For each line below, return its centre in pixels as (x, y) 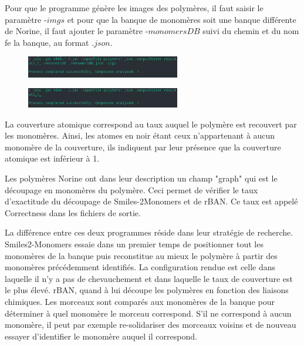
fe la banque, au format (47, 42)
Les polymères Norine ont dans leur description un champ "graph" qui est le (141, 178)
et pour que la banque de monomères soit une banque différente (182, 19)
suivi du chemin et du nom (251, 31)
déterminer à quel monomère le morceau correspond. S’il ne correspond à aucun (148, 313)
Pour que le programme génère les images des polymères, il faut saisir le (134, 8)
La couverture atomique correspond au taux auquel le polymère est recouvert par (151, 124)
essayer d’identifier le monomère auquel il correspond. (101, 336)
